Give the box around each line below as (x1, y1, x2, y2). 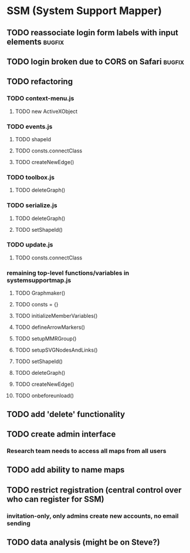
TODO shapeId (15, 135, 52, 142)
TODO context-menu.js (6, 94, 74, 102)
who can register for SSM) (6, 494, 104, 504)
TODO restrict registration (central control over (6, 485, 182, 495)
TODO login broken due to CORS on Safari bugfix (6, 56, 184, 66)
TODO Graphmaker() (15, 289, 66, 297)
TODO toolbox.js (6, 173, 55, 181)
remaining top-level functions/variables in (6, 269, 130, 277)
